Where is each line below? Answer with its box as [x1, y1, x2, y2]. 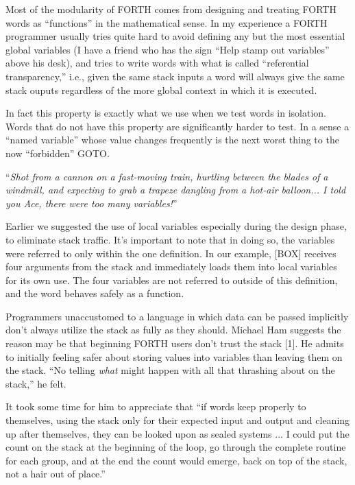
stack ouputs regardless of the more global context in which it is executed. [5, 82, 317, 97]
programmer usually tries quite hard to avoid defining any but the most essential [5, 29, 345, 43]
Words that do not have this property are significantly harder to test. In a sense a [5, 119, 350, 133]
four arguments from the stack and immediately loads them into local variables [5, 259, 337, 274]
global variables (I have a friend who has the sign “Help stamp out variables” [5, 42, 330, 56]
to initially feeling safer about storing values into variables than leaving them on [5, 349, 343, 364]
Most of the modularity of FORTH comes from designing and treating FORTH [5, 2, 336, 16]
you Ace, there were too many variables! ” [5, 196, 177, 210]
